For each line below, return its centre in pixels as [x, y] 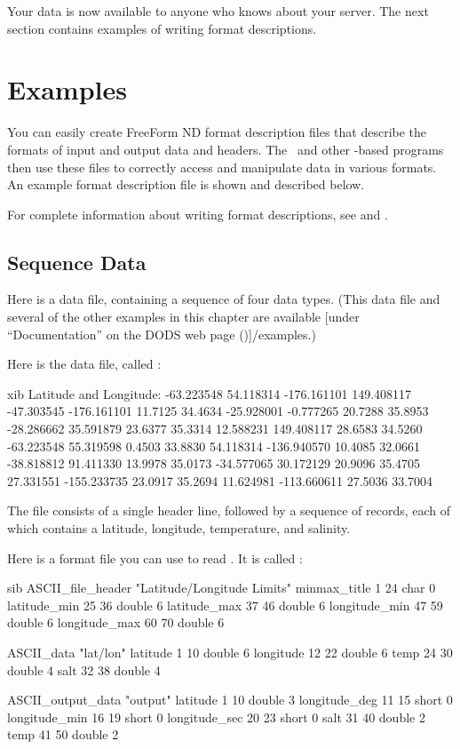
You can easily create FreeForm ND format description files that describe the [217, 132]
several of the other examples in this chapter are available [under [183, 317]
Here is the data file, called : [84, 364]
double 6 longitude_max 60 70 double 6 [116, 622]
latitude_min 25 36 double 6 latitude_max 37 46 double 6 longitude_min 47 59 [225, 605]
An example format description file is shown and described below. [186, 184]
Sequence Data [77, 262]
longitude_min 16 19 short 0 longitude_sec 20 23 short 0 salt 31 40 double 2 [216, 717]
